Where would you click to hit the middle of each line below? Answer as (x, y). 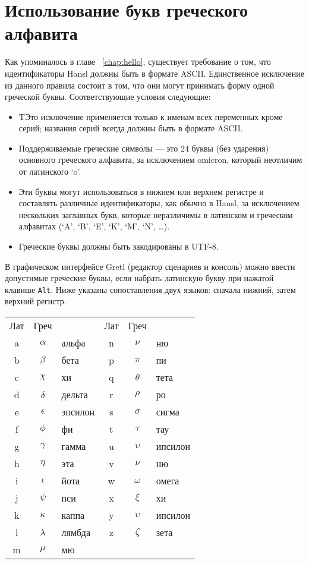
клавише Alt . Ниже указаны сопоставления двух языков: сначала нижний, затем (150, 289)
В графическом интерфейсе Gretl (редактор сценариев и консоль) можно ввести (150, 266)
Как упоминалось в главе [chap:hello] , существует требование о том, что (138, 62)
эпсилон (78, 412)
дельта (75, 395)
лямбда (76, 533)
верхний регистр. (36, 301)
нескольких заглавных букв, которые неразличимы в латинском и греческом (156, 214)
